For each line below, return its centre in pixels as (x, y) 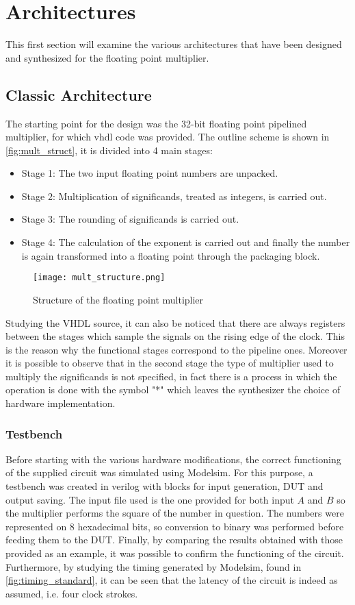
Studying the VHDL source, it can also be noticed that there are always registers (175, 322)
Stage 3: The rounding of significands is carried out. (130, 219)
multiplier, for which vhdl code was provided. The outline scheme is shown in (168, 137)
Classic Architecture (79, 94)
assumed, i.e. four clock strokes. (72, 593)
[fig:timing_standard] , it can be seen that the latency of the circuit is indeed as (172, 580)
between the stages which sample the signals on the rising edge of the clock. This (175, 336)
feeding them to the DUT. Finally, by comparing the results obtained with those (174, 540)
